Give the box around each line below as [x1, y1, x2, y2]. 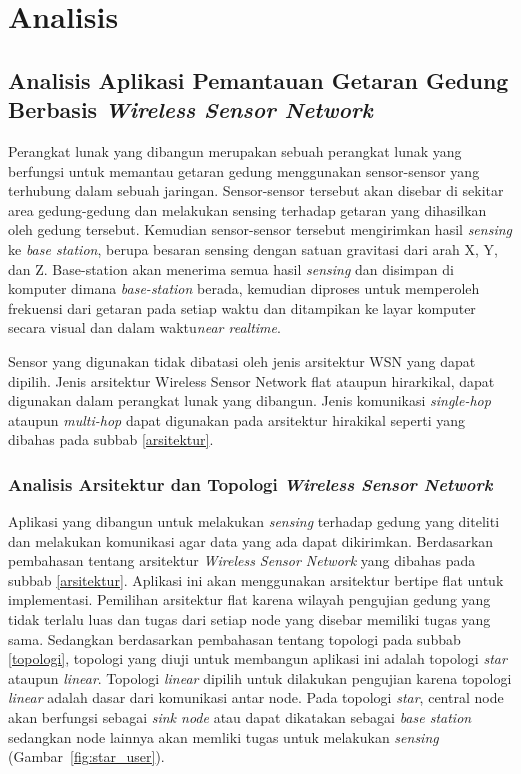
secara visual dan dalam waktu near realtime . [8, 317, 281, 338]
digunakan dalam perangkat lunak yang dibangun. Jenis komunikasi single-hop [8, 390, 491, 411]
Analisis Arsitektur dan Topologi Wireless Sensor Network [8, 471, 493, 496]
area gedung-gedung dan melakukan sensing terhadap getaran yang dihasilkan [8, 199, 487, 220]
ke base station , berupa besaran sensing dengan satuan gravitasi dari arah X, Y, [8, 238, 498, 259]
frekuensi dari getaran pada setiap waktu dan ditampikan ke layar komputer [8, 297, 476, 318]
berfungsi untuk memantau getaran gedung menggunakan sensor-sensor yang [8, 160, 480, 181]
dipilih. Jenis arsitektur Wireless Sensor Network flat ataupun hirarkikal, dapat [8, 370, 495, 391]
